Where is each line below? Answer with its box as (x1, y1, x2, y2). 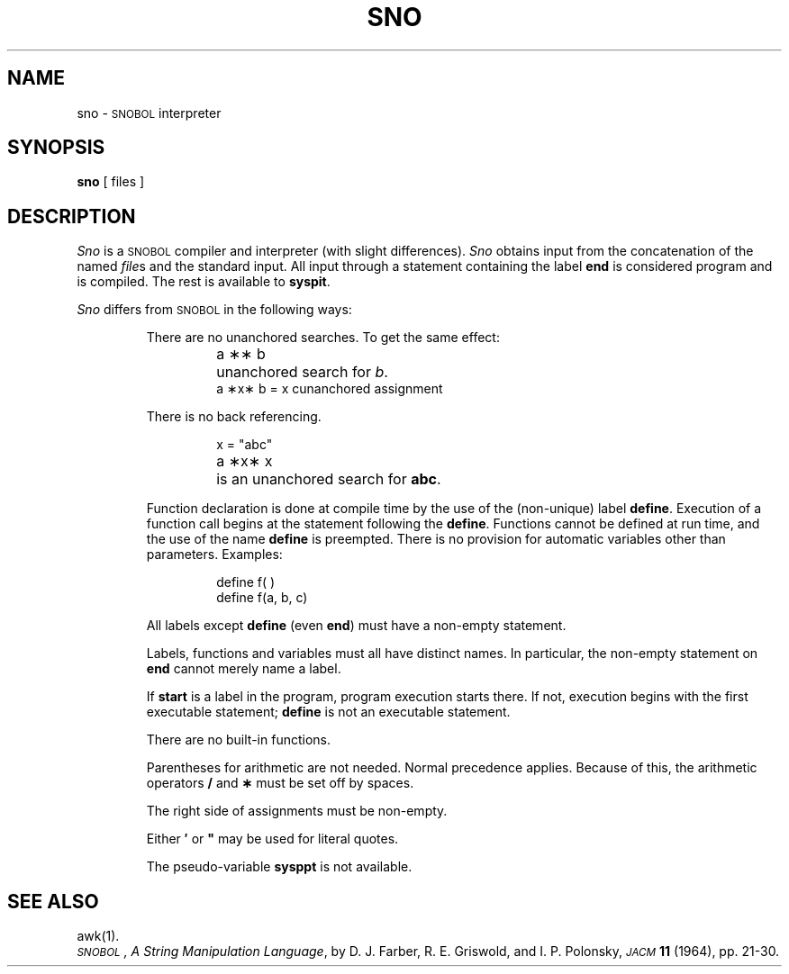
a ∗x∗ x (216, 452, 273, 471)
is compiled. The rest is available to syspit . (77, 274, 331, 290)
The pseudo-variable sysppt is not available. (146, 859, 413, 875)
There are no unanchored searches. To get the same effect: (146, 329, 500, 346)
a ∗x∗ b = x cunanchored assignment (216, 381, 443, 397)
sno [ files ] (77, 174, 145, 190)
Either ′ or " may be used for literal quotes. (146, 831, 399, 847)
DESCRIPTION (7, 204, 136, 228)
